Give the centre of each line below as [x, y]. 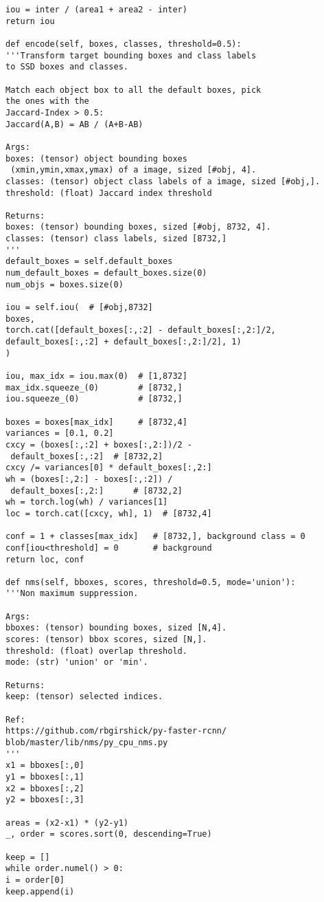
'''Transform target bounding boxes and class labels [131, 55]
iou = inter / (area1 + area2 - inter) [96, 10]
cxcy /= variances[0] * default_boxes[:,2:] [109, 468]
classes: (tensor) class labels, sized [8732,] [116, 239]
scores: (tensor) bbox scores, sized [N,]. [106, 640]
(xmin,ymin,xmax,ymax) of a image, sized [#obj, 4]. [134, 170]
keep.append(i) [40, 891]
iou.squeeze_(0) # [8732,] [94, 399]
